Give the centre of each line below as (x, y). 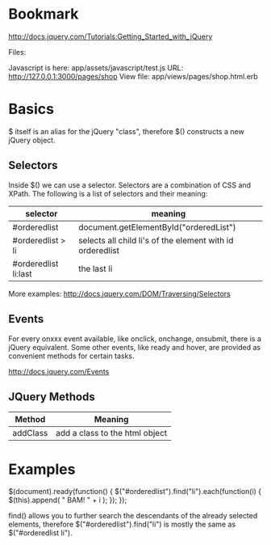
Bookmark (44, 14)
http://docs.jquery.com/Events (59, 371)
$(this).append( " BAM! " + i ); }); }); (68, 500)
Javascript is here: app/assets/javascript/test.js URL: (96, 68)
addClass (30, 433)
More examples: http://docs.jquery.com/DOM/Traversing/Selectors (120, 294)
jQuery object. (32, 140)
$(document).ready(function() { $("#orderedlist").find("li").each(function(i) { (135, 492)
